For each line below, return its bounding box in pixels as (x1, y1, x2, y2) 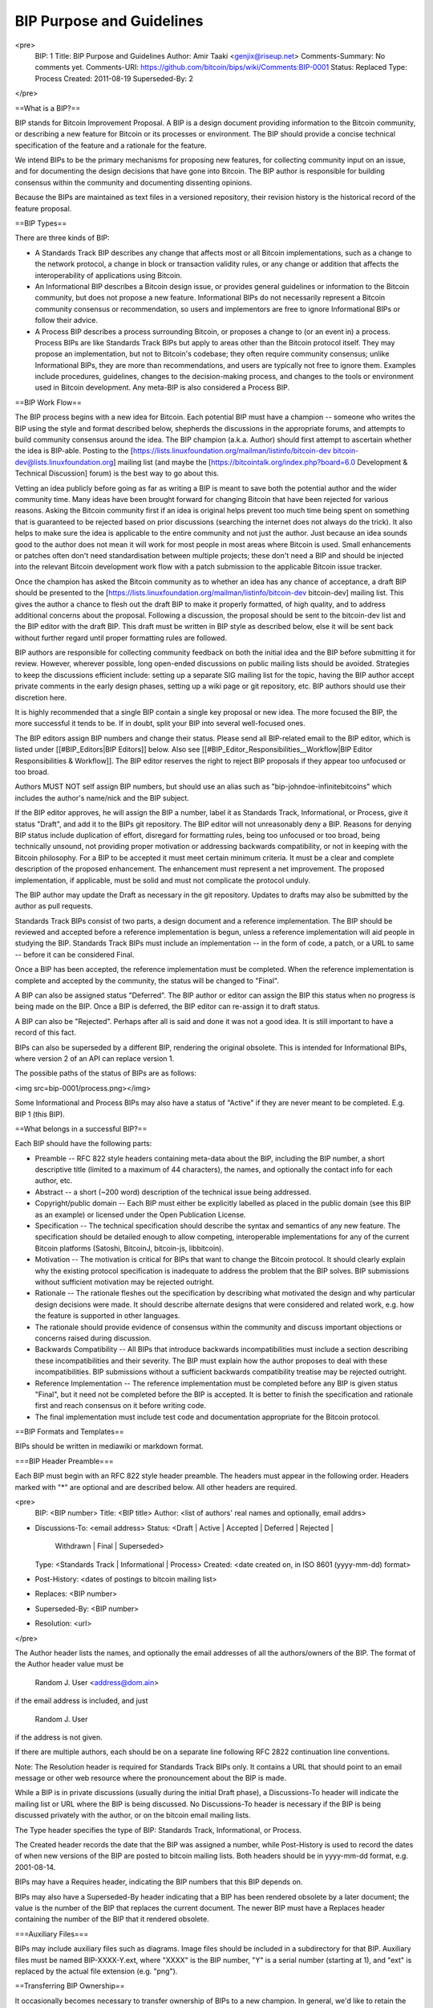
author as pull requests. (14, 901, 93, 911)
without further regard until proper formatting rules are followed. (14, 633, 228, 643)
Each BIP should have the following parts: (14, 1139, 152, 1149)
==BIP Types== (14, 218, 67, 228)
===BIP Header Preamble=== (14, 1456, 114, 1466)
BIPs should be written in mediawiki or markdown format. (14, 1442, 204, 1451)
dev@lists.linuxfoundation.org (14, 457, 114, 467)
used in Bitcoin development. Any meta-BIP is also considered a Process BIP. (34, 382, 290, 393)
